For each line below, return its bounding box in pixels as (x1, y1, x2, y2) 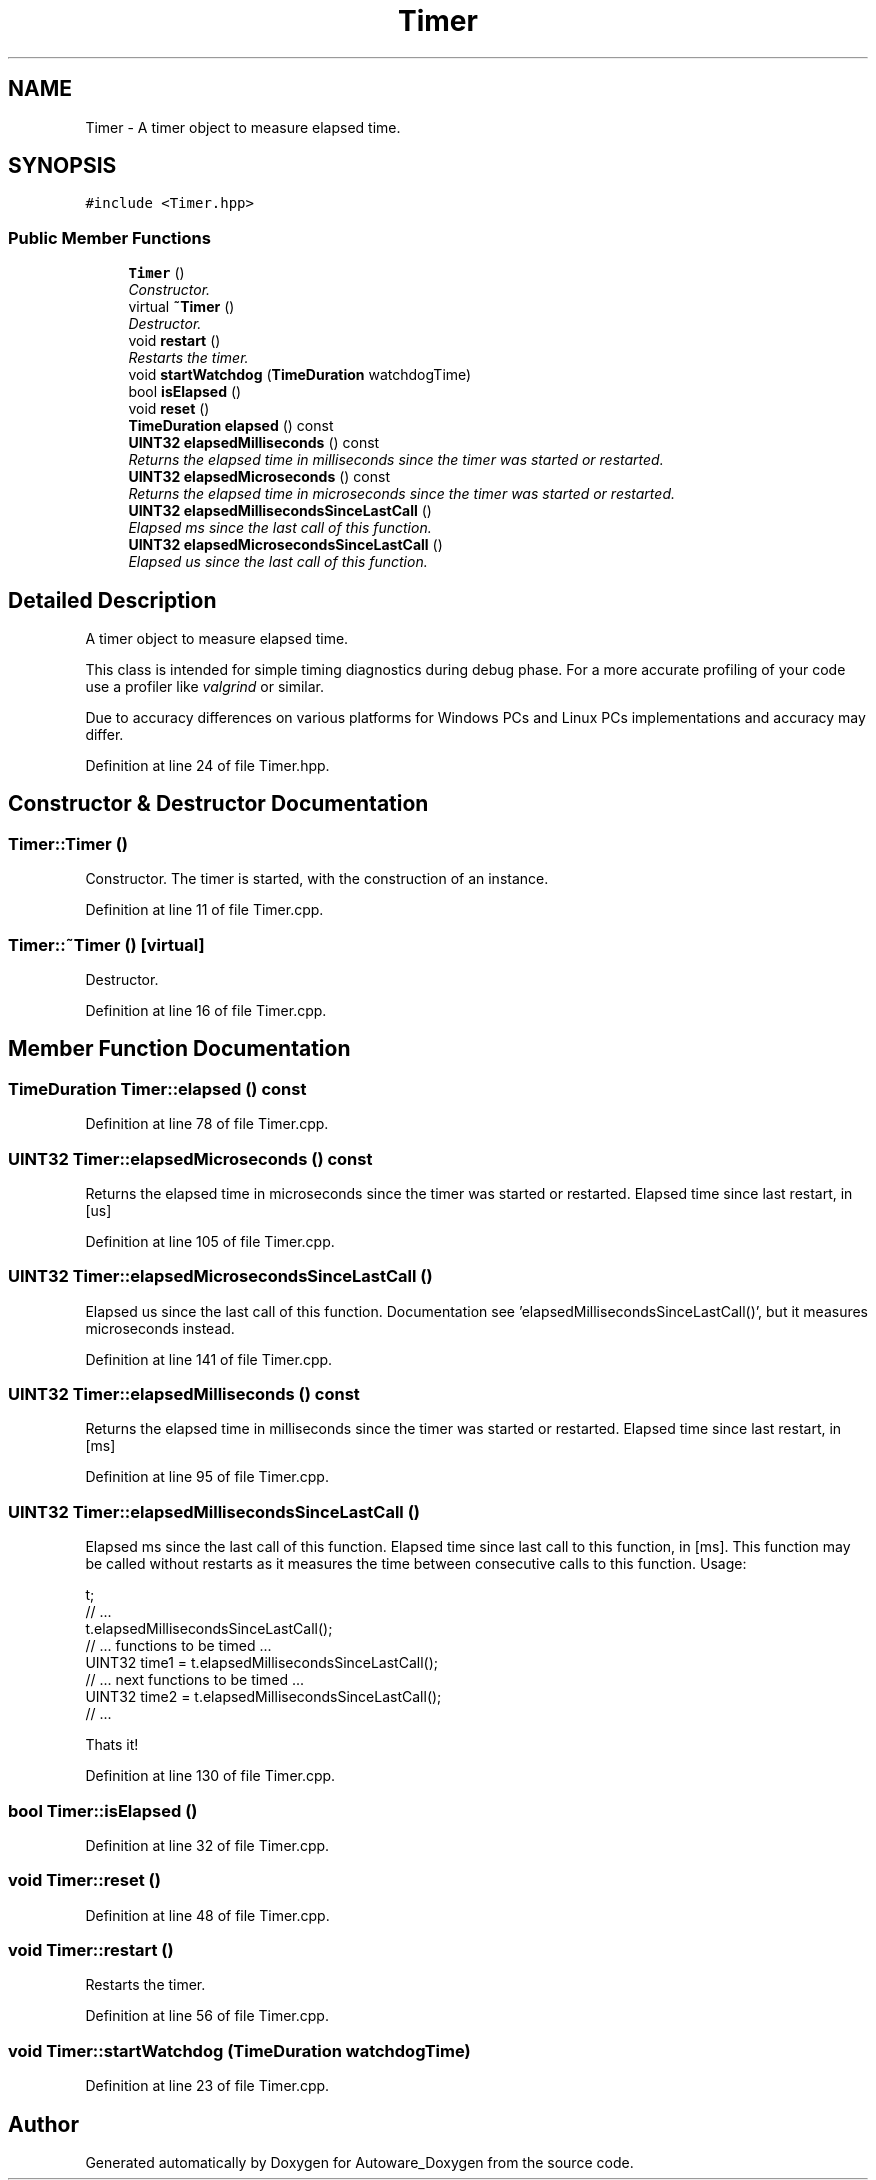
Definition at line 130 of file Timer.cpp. (85, 1767, 336, 1785)
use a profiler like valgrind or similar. (85, 678, 325, 696)
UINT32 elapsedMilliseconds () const (128, 434, 380, 452)
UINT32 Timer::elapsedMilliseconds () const (8, 1384, 360, 1405)
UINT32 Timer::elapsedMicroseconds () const (8, 1148, 373, 1169)
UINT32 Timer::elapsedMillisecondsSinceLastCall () (8, 1501, 420, 1522)
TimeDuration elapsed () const (128, 417, 334, 435)
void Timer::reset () (8, 1870, 161, 1891)
